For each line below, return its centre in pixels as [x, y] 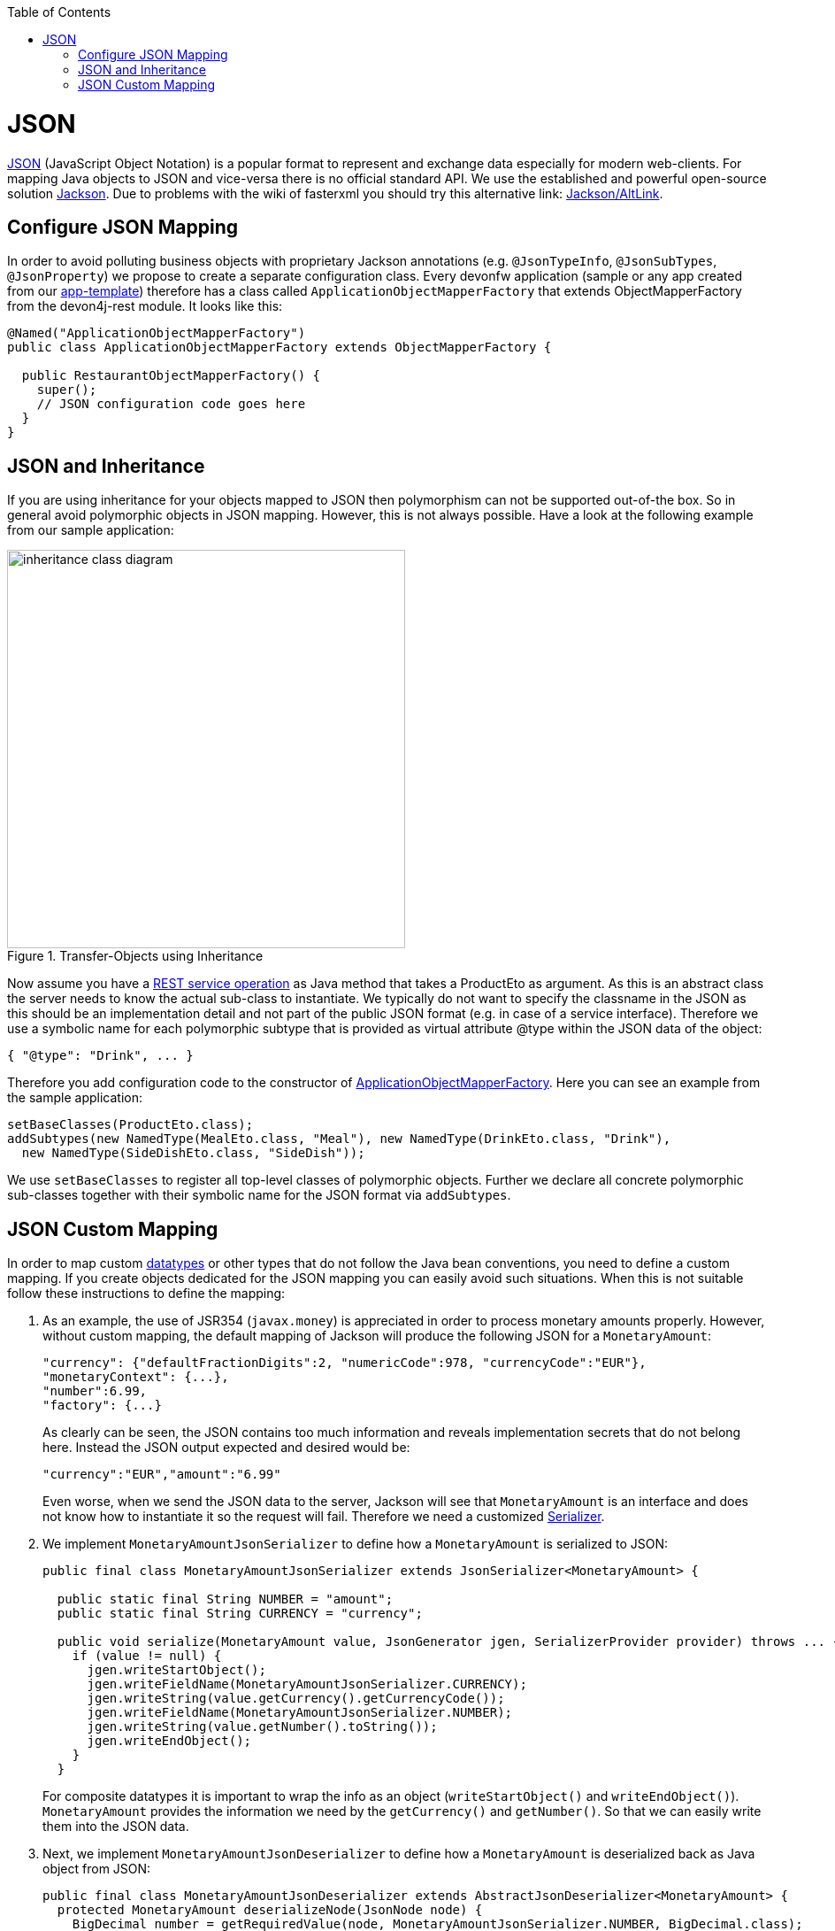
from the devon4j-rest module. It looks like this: [145, 306]
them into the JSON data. [116, 1827]
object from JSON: [97, 1869]
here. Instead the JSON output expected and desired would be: [226, 1448]
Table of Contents [59, 12]
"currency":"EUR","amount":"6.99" [162, 1475]
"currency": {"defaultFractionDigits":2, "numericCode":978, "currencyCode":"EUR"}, [345, 1363]
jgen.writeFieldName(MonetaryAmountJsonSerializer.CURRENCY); [307, 1684]
